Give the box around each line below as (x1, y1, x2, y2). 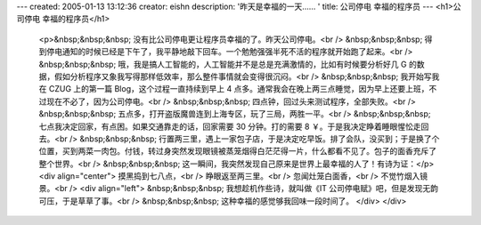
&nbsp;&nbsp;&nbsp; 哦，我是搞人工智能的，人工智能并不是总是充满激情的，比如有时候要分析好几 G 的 (38, 59, 418, 69)
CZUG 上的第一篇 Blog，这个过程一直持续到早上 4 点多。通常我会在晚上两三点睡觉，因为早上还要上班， (48, 84, 429, 94)
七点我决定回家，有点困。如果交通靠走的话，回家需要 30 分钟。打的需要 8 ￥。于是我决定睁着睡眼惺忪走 (38, 121, 421, 132)
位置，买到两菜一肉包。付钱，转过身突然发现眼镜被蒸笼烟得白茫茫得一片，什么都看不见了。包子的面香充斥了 (38, 146, 436, 157)
